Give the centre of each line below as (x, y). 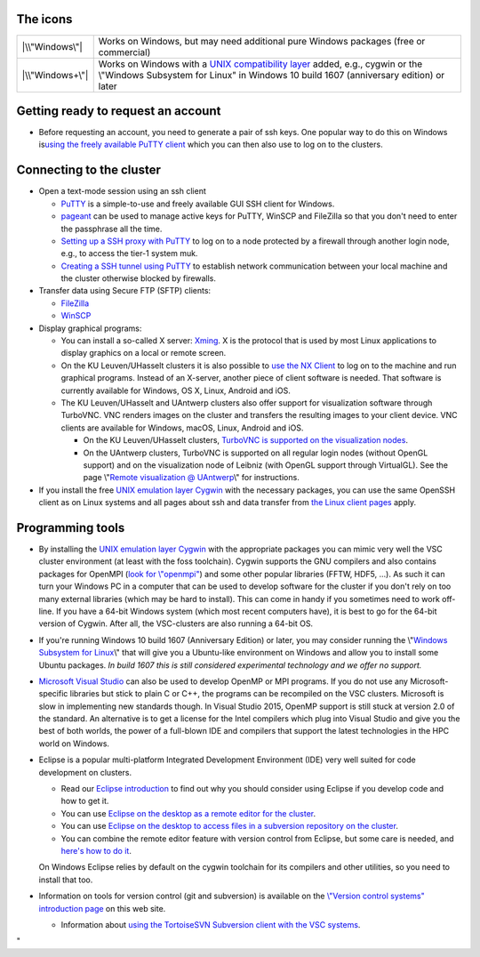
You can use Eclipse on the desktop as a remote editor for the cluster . (188, 813)
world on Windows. (74, 744)
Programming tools (71, 528)
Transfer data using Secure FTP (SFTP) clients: (125, 291)
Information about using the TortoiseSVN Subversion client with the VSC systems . (211, 924)
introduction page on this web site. (102, 908)
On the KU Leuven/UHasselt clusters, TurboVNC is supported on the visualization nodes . (246, 440)
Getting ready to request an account (119, 111)
